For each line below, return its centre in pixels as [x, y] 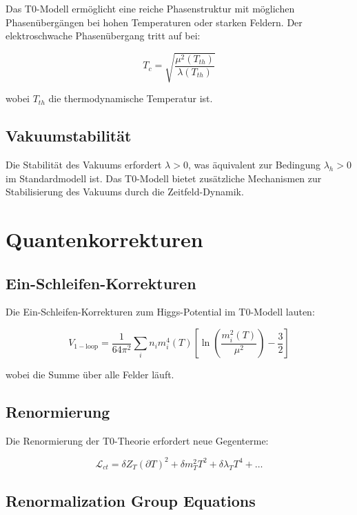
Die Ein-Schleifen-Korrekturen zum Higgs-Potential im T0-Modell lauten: [160, 312]
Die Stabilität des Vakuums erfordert [84, 165]
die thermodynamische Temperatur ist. [131, 98]
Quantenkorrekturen [104, 239]
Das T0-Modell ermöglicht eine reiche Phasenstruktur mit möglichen [150, 8]
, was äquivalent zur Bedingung [254, 165]
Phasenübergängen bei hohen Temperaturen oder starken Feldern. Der [154, 22]
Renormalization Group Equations [131, 500]
